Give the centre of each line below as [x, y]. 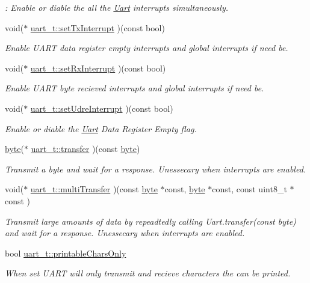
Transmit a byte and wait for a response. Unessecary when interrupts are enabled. [156, 169]
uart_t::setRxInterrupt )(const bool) [98, 68]
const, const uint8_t [250, 189]
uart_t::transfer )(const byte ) [85, 149]
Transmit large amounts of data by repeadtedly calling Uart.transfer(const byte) [150, 221]
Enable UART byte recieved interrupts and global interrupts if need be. [135, 88]
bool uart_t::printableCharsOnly [66, 253]
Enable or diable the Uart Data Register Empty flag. [101, 128]
